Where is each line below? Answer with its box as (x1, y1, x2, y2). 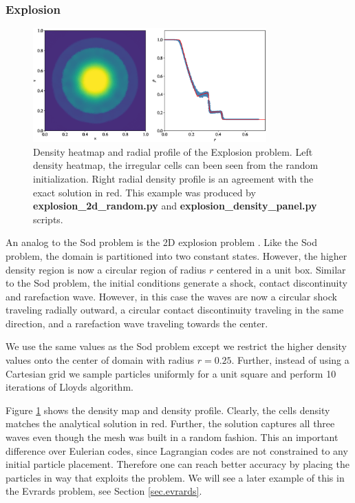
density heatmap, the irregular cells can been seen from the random (33, 158, 319, 172)
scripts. (33, 212, 63, 226)
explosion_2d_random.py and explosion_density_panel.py (33, 198, 317, 213)
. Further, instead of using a (231, 353, 349, 367)
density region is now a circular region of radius (6, 262, 206, 276)
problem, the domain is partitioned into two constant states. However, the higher (6, 248, 347, 263)
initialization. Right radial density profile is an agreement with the (33, 171, 314, 185)
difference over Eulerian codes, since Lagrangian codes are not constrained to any (6, 443, 348, 458)
